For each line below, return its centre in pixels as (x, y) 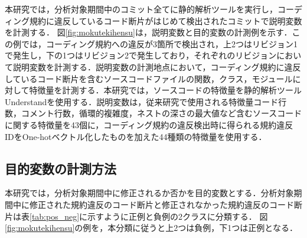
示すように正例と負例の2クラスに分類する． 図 (178, 216)
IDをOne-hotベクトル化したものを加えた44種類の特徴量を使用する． (136, 136)
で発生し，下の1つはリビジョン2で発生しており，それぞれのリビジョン (141, 55)
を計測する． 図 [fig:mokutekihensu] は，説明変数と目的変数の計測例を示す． (148, 32)
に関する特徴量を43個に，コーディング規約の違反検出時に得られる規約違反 (149, 124)
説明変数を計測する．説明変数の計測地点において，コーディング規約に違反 (157, 66)
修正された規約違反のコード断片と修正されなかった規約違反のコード (161, 204)
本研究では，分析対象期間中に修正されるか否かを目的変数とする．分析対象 (149, 193)
